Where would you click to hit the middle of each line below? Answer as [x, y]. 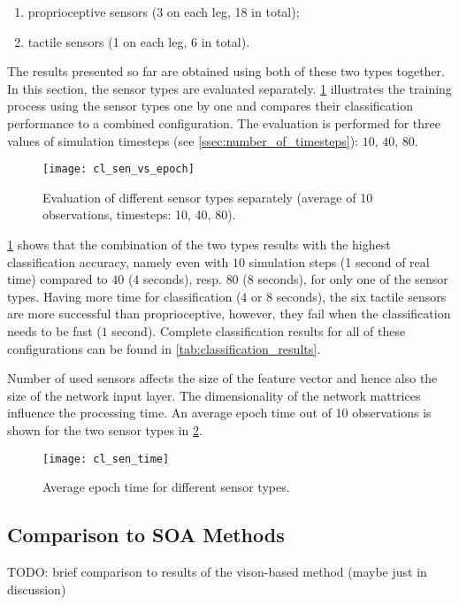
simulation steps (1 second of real [339, 261]
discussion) [37, 589]
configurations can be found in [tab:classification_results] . [164, 348]
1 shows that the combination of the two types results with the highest [199, 244]
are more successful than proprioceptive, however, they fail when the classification [229, 314]
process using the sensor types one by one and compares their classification [210, 106]
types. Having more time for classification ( [124, 296]
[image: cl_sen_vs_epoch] [119, 169]
